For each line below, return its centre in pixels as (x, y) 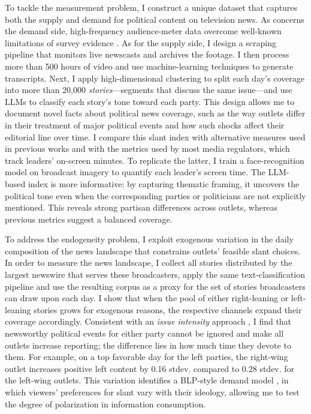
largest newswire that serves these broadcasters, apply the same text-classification (155, 274)
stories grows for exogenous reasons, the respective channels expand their (168, 309)
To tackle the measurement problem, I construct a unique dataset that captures (151, 7)
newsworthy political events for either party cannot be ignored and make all (144, 333)
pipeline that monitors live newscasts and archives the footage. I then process (147, 54)
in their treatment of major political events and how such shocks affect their (145, 124)
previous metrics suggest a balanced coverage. (89, 219)
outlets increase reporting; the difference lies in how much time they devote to (148, 345)
